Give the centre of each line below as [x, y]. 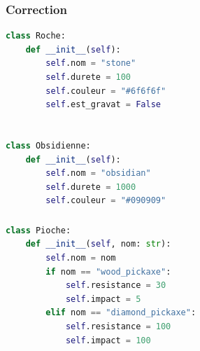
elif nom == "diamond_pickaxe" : [121, 313]
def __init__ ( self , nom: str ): [98, 244]
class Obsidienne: [48, 145]
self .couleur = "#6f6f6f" [106, 91]
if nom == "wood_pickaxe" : [108, 271]
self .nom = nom [81, 258]
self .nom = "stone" [91, 63]
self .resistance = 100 [118, 327]
